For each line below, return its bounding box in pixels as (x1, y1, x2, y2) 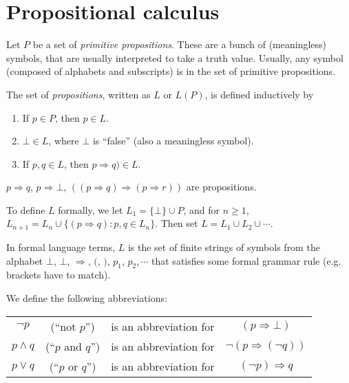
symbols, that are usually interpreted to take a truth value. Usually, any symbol (6, 50, 343, 65)
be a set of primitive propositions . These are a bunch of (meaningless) (32, 37, 327, 52)
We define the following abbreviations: (6, 290, 167, 305)
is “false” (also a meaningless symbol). (92, 133, 254, 148)
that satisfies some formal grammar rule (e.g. (151, 253, 341, 267)
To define (6, 202, 45, 217)
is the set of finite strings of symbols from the (127, 239, 320, 254)
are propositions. (186, 179, 257, 194)
